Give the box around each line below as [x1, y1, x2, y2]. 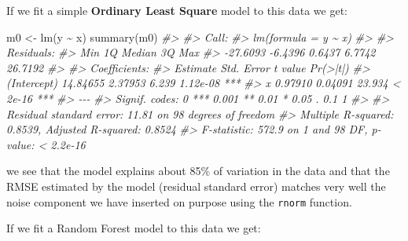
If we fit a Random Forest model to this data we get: [6, 220, 261, 236]
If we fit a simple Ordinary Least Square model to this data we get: [6, 2, 348, 18]
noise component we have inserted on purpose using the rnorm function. [6, 193, 352, 210]
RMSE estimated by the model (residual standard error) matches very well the [6, 177, 386, 194]
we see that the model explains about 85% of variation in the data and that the [6, 162, 390, 179]
